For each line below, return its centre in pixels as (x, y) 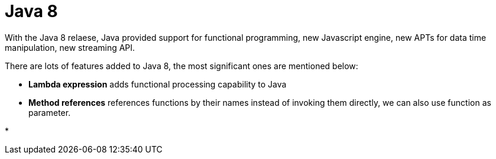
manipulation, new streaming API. (70, 47)
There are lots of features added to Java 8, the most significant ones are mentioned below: (181, 66)
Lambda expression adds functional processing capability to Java (158, 84)
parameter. (50, 112)
